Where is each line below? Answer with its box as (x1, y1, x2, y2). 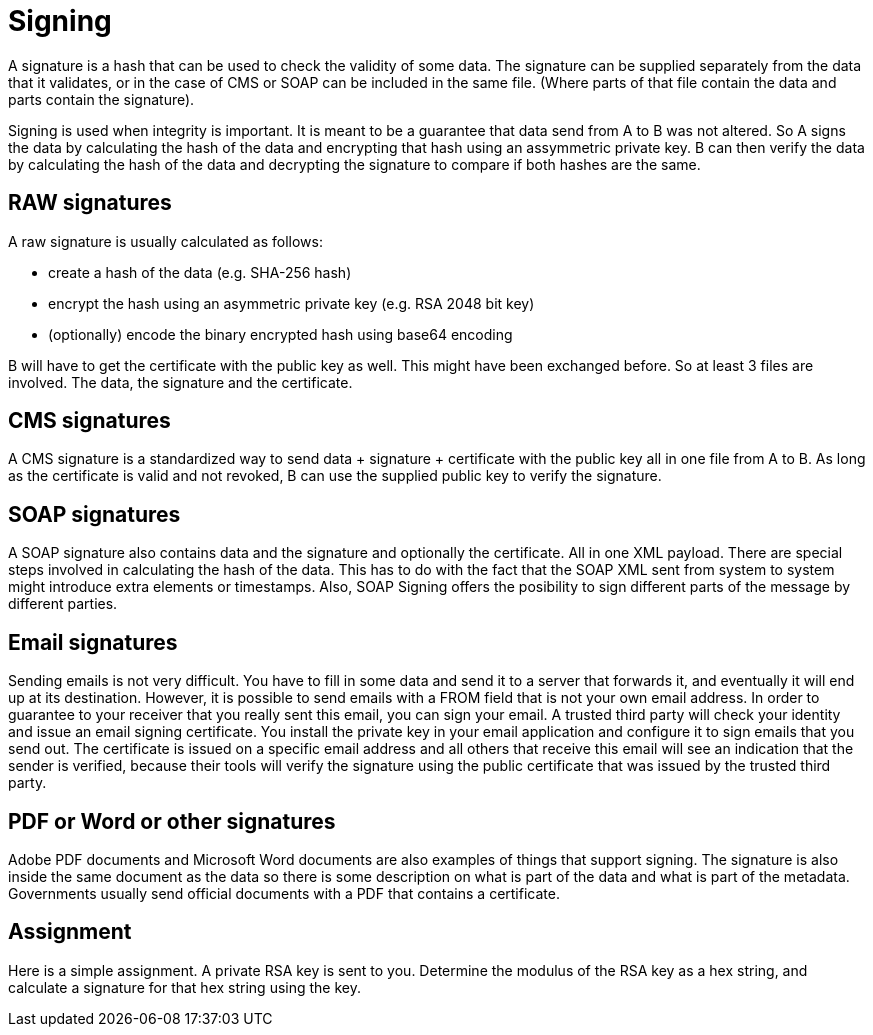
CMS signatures (8, 408, 171, 434)
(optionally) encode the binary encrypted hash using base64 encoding (48, 325, 513, 343)
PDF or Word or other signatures (8, 808, 336, 834)
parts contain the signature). (8, 90, 195, 108)
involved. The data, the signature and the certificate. (8, 373, 353, 391)
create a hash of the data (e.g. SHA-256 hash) (48, 263, 352, 281)
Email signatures (8, 629, 178, 655)
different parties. (8, 595, 118, 613)
